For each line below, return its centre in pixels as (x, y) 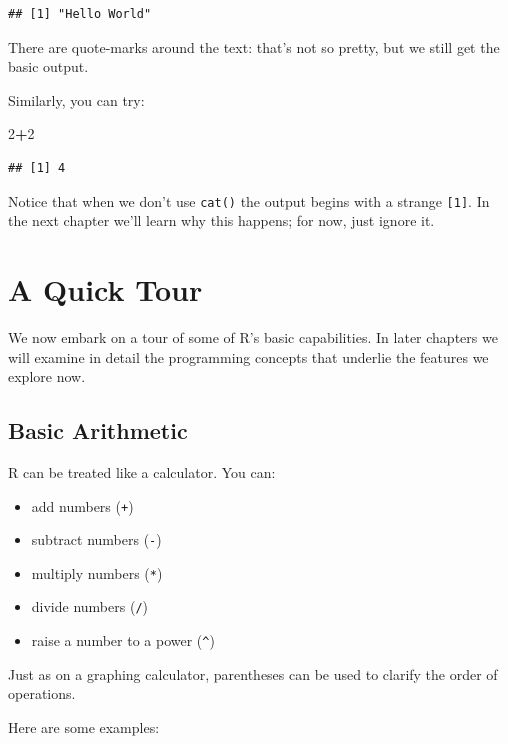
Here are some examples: (84, 726)
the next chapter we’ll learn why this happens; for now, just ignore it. (221, 220)
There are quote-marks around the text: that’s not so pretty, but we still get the (254, 46)
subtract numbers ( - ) (96, 539)
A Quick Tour (105, 289)
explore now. (47, 376)
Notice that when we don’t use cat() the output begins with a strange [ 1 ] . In (249, 200)
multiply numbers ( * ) (97, 572)
